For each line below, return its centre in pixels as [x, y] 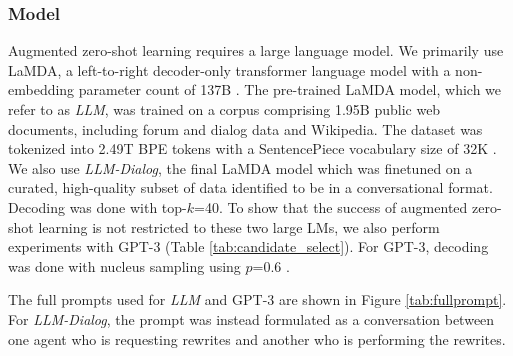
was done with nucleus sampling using [124, 265]
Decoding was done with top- [97, 206]
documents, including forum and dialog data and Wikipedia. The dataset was [245, 128]
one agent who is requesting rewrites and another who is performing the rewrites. [257, 338]
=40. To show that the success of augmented [331, 206]
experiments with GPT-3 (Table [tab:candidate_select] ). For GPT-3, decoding [248, 246]
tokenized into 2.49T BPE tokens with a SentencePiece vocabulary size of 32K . [252, 148]
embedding [41, 89]
